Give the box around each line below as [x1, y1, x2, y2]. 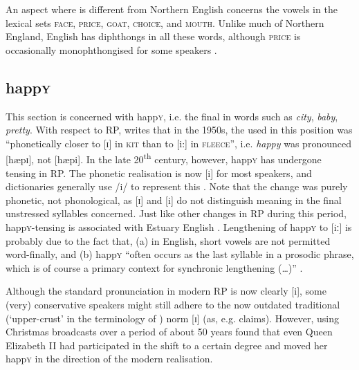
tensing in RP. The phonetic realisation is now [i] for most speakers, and [6, 165, 312, 180]
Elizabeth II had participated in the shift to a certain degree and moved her [6, 337, 328, 352]
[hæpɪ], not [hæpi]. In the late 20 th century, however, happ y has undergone [6, 150, 322, 167]
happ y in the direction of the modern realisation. [6, 351, 213, 366]
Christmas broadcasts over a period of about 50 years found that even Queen [6, 324, 333, 339]
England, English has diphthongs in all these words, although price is [6, 29, 301, 44]
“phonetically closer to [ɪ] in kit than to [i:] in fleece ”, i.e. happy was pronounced [6, 136, 351, 150]
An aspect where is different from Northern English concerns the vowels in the [6, 2, 338, 16]
